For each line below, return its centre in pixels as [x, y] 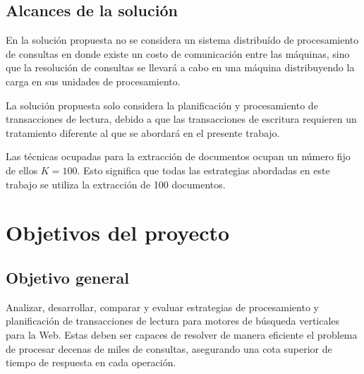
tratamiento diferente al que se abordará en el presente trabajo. [143, 132]
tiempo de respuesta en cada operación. [91, 362]
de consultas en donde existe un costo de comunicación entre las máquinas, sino [178, 53]
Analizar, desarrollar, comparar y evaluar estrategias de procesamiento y [162, 307]
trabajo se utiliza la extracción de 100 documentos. [116, 184]
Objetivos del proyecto [118, 233]
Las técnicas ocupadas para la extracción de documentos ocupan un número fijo [178, 156]
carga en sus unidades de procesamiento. [93, 81]
